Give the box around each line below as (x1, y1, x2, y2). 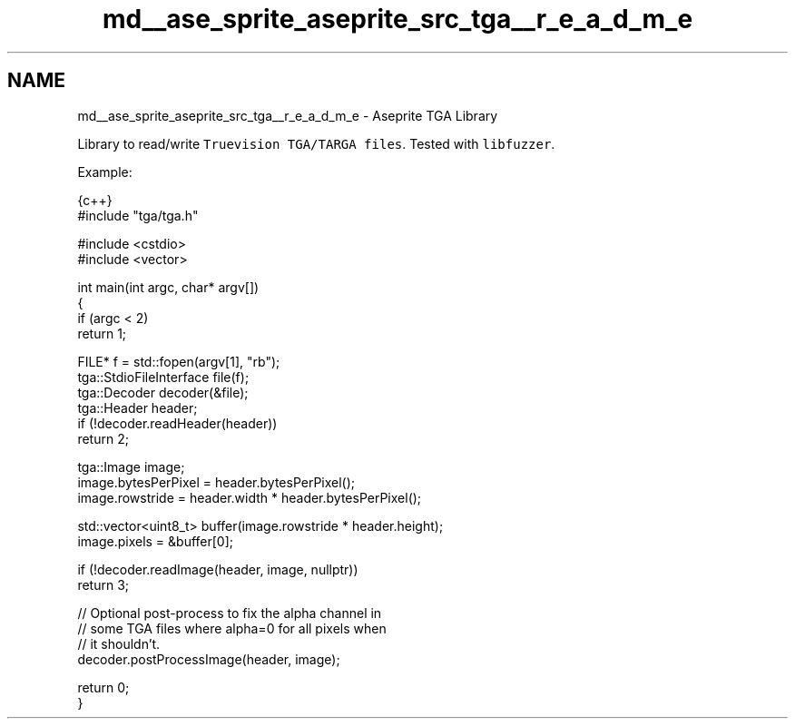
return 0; (77, 679, 130, 695)
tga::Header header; (77, 399, 198, 416)
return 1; (77, 325, 127, 341)
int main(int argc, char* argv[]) (77, 279, 260, 295)
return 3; (77, 576, 130, 593)
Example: (77, 163, 132, 180)
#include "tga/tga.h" (77, 207, 199, 223)
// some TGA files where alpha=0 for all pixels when (77, 620, 387, 636)
